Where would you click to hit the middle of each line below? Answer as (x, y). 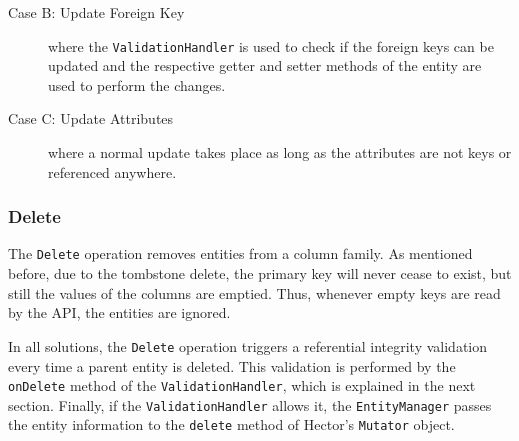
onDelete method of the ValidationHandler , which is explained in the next (242, 385)
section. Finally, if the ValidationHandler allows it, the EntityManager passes (250, 404)
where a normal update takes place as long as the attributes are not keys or (280, 152)
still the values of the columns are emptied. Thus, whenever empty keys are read (254, 292)
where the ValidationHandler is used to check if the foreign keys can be (271, 45)
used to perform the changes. (137, 84)
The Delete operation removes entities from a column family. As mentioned (240, 253)
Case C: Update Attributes (91, 118)
